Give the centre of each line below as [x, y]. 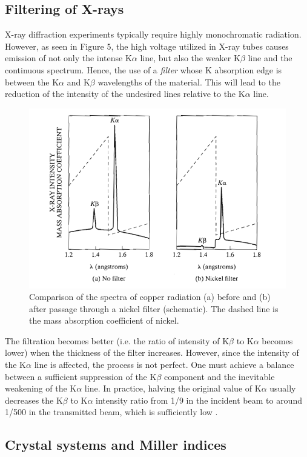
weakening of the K [41, 388]
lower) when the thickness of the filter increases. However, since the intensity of [152, 352]
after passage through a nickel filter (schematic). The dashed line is [154, 308]
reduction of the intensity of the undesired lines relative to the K [125, 94]
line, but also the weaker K [190, 58]
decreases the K [34, 400]
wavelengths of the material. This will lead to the [189, 82]
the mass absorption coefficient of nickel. [104, 320]
